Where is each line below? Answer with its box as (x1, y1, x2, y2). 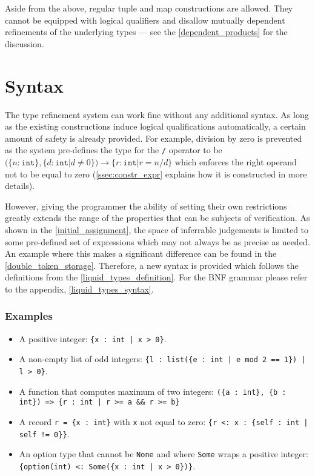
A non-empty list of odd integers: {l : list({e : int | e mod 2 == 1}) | (19, 352, 306, 365)
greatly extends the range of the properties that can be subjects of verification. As (5, 211, 310, 224)
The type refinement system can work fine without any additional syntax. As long (5, 108, 309, 121)
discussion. (5, 37, 44, 50)
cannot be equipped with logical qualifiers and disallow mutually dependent (5, 13, 285, 26)
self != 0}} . (19, 427, 70, 440)
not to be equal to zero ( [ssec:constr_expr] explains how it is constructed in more (5, 167, 307, 180)
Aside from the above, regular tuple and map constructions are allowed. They (5, 2, 293, 14)
